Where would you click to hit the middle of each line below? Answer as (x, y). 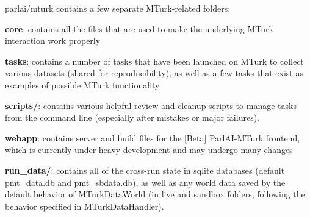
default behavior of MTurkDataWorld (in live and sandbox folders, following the (155, 194)
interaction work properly (53, 41)
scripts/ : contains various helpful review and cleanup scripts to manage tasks (151, 105)
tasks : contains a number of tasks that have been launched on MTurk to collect (154, 61)
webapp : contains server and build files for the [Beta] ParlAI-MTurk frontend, (153, 137)
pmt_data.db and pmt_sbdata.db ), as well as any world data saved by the (145, 182)
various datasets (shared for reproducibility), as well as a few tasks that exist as (154, 73)
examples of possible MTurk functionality (82, 84)
